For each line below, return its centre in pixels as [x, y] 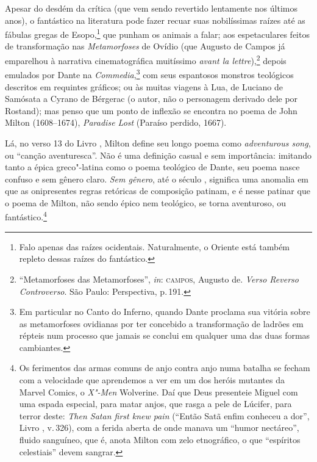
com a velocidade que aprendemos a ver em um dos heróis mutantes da [152, 380]
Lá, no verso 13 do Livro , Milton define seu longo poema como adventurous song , [158, 143]
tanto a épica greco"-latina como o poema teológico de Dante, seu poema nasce [152, 167]
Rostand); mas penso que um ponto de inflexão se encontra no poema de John [151, 110]
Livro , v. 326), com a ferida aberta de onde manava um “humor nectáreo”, [159, 428]
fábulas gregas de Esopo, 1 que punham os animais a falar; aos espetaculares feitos [157, 33]
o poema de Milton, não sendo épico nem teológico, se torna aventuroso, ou [146, 202]
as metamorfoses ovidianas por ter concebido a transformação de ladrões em [161, 323]
